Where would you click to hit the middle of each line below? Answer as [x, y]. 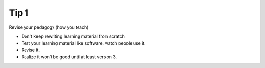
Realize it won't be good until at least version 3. [69, 57]
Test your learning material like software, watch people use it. [83, 43]
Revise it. [31, 50]
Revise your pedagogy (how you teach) [49, 27]
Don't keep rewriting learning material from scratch [73, 36]
